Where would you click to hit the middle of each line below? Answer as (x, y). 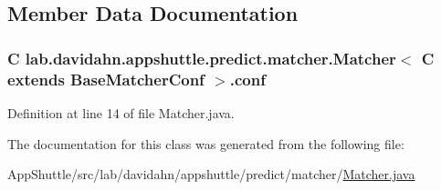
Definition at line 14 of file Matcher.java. (121, 112)
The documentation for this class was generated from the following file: (206, 143)
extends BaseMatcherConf (106, 79)
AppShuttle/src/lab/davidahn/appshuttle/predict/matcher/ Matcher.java (211, 174)
